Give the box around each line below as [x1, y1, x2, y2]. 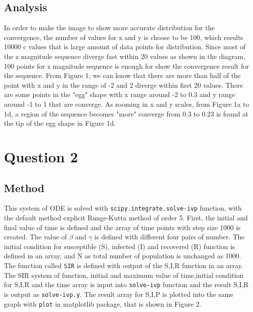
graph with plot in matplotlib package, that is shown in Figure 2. [4, 298, 201, 309]
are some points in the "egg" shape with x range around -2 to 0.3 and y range [4, 89, 235, 99]
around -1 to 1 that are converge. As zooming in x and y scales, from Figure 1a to [4, 98, 249, 109]
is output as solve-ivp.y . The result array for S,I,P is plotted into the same [4, 289, 234, 299]
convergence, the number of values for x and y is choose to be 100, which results [4, 32, 243, 42]
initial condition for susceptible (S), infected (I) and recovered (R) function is [4, 241, 235, 251]
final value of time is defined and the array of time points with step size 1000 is [4, 222, 241, 232]
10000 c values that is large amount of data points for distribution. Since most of [4, 41, 246, 52]
